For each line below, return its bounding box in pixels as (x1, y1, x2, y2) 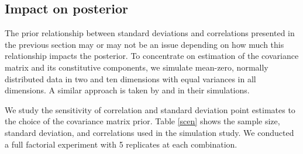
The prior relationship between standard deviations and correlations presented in (5, 27, 295, 39)
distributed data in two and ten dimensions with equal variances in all (5, 72, 256, 85)
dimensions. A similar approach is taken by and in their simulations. (5, 84, 250, 96)
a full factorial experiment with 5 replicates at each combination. (5, 138, 237, 150)
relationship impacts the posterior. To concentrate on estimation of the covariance (5, 50, 299, 62)
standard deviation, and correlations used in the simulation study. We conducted (5, 126, 294, 138)
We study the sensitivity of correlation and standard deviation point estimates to (5, 103, 295, 116)
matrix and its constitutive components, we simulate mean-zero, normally (5, 61, 268, 73)
